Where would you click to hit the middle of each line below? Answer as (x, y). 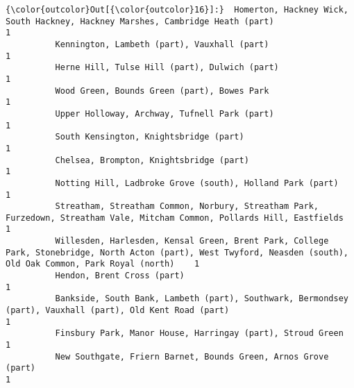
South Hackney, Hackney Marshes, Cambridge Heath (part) (140, 21)
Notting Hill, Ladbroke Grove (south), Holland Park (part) (197, 183)
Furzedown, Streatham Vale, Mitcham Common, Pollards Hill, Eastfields (175, 218)
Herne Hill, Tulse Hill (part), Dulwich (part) (167, 68)
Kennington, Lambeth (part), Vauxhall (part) (162, 44)
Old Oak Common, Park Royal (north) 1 (103, 264)
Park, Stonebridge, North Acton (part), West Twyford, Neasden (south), (177, 252)
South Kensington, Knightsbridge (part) (150, 137)
